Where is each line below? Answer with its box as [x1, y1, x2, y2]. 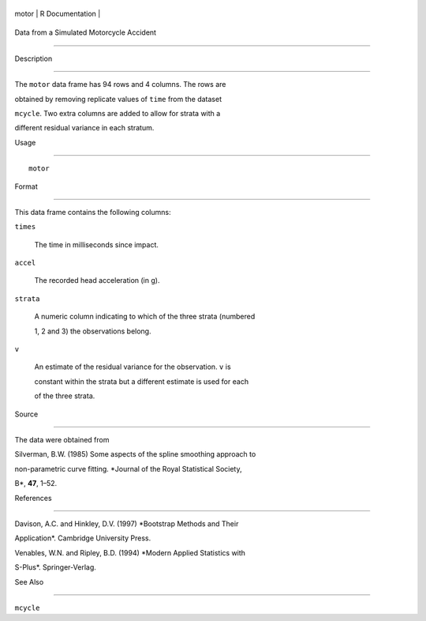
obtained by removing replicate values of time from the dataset [14, 94, 222, 103]
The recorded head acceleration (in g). [34, 276, 160, 285]
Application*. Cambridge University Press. [14, 533, 151, 543]
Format [14, 182, 39, 191]
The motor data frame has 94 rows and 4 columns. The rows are [14, 80, 226, 89]
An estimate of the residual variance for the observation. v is [34, 362, 232, 371]
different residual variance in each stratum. [14, 123, 155, 133]
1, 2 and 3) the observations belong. [34, 326, 151, 336]
